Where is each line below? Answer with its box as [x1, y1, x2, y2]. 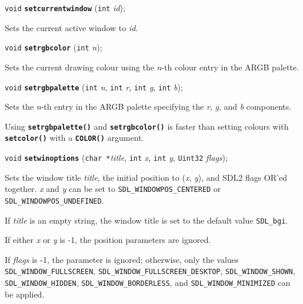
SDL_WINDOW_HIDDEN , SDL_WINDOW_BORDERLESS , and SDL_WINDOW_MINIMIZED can [5, 276, 291, 289]
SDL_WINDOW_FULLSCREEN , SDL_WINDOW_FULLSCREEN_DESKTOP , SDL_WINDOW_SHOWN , [5, 265, 295, 277]
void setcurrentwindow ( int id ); [5, 2, 125, 13]
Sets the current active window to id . [5, 21, 138, 33]
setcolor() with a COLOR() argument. [5, 131, 144, 144]
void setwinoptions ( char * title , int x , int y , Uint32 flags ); [5, 151, 228, 164]
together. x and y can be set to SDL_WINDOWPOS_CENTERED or [5, 183, 221, 195]
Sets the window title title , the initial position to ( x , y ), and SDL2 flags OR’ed [5, 171, 287, 183]
